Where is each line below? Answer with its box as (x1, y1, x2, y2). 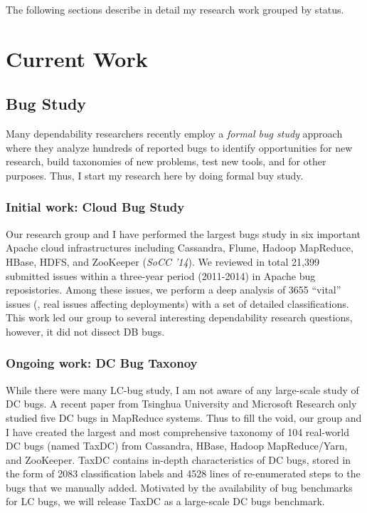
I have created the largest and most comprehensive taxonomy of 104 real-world (6, 424, 349, 439)
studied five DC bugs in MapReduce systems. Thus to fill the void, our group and (6, 410, 362, 425)
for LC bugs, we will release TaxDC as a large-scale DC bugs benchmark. (6, 494, 325, 509)
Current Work (6, 43, 148, 73)
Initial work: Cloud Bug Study (6, 198, 185, 216)
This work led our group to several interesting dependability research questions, (6, 310, 353, 325)
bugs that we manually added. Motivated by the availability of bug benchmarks (6, 480, 353, 494)
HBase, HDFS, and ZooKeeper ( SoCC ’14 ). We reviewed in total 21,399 (6, 254, 319, 269)
